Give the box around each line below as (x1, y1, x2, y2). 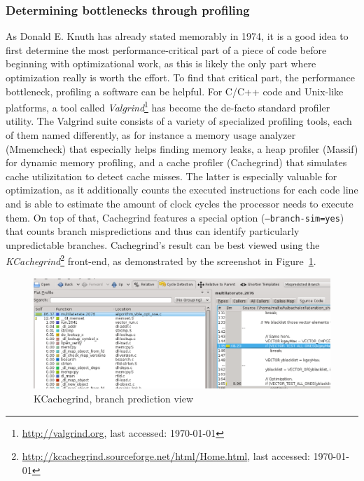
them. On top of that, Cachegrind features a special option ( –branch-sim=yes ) (6, 210, 344, 224)
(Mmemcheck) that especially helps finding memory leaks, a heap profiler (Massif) (6, 141, 358, 156)
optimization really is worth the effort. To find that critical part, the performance (6, 70, 355, 84)
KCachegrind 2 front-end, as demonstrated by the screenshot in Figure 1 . (6, 252, 316, 269)
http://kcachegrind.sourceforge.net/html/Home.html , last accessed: (22, 449, 310, 463)
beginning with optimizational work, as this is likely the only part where (6, 56, 316, 71)
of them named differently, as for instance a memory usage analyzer (6, 128, 296, 142)
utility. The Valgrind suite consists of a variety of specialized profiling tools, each (6, 114, 352, 128)
